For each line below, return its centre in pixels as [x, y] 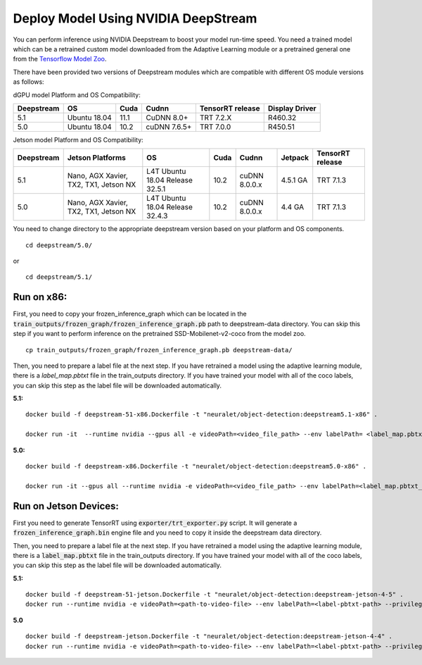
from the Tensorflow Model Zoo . [60, 59]
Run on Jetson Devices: [66, 506]
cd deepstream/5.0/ [59, 245]
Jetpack [295, 158]
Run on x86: [40, 297]
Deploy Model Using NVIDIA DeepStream [135, 18]
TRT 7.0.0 [215, 127]
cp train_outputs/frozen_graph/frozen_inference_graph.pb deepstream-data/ [159, 350]
